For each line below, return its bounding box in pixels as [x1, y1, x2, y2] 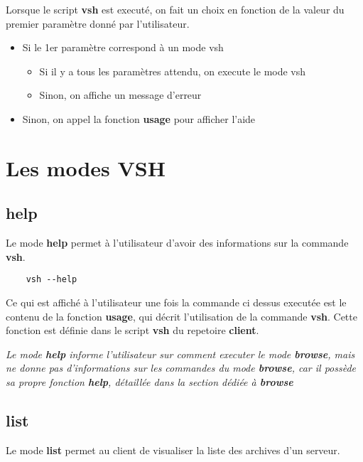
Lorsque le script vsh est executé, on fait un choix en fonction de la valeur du [6, 2, 345, 16]
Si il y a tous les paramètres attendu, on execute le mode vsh [39, 63, 306, 78]
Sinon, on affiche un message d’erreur [39, 87, 202, 102]
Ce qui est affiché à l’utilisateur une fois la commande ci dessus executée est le [6, 294, 347, 309]
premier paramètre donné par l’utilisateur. [6, 16, 190, 31]
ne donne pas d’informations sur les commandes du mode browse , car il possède [6, 360, 357, 375]
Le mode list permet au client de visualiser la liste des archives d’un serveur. [6, 442, 340, 457]
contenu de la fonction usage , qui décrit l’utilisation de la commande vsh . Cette [6, 308, 357, 323]
